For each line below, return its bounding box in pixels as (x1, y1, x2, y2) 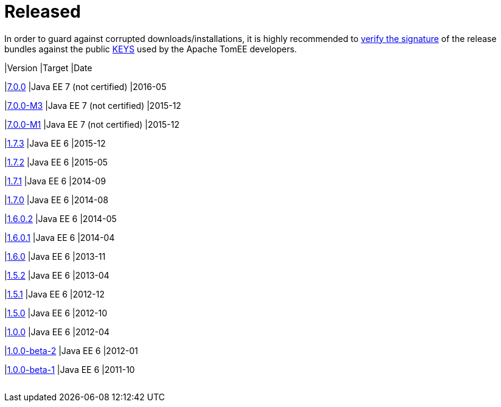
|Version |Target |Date (4, 62, 93, 73)
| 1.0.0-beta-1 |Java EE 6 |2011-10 (4, 364, 135, 375)
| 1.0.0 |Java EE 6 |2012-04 (4, 326, 110, 337)
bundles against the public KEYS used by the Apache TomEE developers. (4, 43, 297, 54)
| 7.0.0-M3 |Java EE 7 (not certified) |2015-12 (4, 100, 181, 111)
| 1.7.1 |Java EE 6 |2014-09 (4, 175, 106, 186)
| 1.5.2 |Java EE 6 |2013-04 (4, 270, 110, 280)
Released (4, 1, 81, 22)
